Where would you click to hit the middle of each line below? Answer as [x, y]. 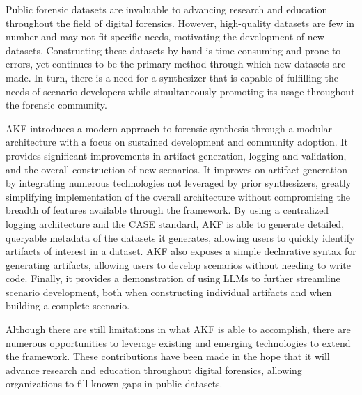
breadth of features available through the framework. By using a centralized [167, 210]
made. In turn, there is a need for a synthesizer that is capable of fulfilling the [172, 77]
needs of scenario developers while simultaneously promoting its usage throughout [180, 91]
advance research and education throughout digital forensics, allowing [154, 370]
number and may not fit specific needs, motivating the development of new [165, 37]
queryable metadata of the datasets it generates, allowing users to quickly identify [180, 237]
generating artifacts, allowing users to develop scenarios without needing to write [179, 264]
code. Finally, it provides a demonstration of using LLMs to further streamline [173, 278]
